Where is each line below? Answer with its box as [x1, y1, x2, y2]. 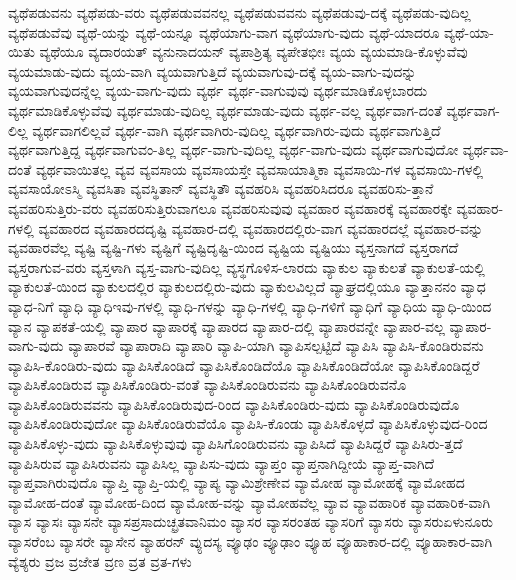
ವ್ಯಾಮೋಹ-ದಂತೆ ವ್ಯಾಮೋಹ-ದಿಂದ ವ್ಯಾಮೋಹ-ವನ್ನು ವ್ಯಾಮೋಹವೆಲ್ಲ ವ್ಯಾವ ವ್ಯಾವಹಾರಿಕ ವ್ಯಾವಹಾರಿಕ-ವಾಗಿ [8, 491, 491, 512]
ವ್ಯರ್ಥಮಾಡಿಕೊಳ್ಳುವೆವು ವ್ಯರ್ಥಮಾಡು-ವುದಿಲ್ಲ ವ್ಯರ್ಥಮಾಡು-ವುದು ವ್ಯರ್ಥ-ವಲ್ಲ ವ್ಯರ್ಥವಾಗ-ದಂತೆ [8, 99, 442, 120]
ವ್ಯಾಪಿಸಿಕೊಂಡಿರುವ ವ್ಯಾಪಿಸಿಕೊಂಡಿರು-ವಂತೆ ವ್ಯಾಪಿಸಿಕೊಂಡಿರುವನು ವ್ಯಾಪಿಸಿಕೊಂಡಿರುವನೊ [8, 374, 407, 395]
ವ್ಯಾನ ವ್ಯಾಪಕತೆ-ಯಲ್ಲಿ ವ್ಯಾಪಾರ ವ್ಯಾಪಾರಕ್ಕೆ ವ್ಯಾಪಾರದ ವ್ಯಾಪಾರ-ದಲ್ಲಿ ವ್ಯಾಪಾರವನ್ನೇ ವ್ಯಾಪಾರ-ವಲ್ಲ [8, 315, 445, 336]
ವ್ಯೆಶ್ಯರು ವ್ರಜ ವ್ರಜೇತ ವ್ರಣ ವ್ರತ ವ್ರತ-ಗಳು [8, 550, 192, 571]
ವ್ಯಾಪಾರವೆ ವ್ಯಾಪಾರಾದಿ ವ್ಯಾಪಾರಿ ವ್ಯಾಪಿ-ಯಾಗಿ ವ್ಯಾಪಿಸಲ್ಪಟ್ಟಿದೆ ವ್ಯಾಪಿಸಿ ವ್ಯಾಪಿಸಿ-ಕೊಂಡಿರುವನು [68, 335, 484, 356]
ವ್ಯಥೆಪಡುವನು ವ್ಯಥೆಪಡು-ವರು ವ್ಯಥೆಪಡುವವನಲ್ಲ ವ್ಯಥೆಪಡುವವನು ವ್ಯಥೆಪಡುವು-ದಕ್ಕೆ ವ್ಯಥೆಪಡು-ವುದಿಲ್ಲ [8, 2, 471, 22]
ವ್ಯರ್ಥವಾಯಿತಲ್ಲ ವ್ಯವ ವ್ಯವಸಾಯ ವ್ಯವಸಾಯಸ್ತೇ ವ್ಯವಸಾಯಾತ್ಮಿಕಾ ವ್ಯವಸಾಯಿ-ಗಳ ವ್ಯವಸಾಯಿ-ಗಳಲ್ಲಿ [35, 158, 484, 179]
